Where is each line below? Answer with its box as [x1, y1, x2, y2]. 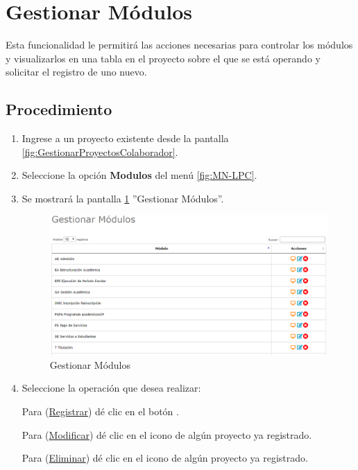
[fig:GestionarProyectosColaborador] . [22, 144, 178, 159]
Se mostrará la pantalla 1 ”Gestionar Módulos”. [22, 191, 224, 205]
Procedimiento [6, 98, 112, 120]
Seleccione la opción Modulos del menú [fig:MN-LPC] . [22, 168, 257, 182]
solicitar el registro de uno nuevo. [6, 64, 147, 79]
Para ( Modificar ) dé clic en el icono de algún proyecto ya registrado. [22, 427, 312, 442]
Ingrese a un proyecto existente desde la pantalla [22, 131, 229, 146]
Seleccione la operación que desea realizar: [22, 381, 201, 395]
